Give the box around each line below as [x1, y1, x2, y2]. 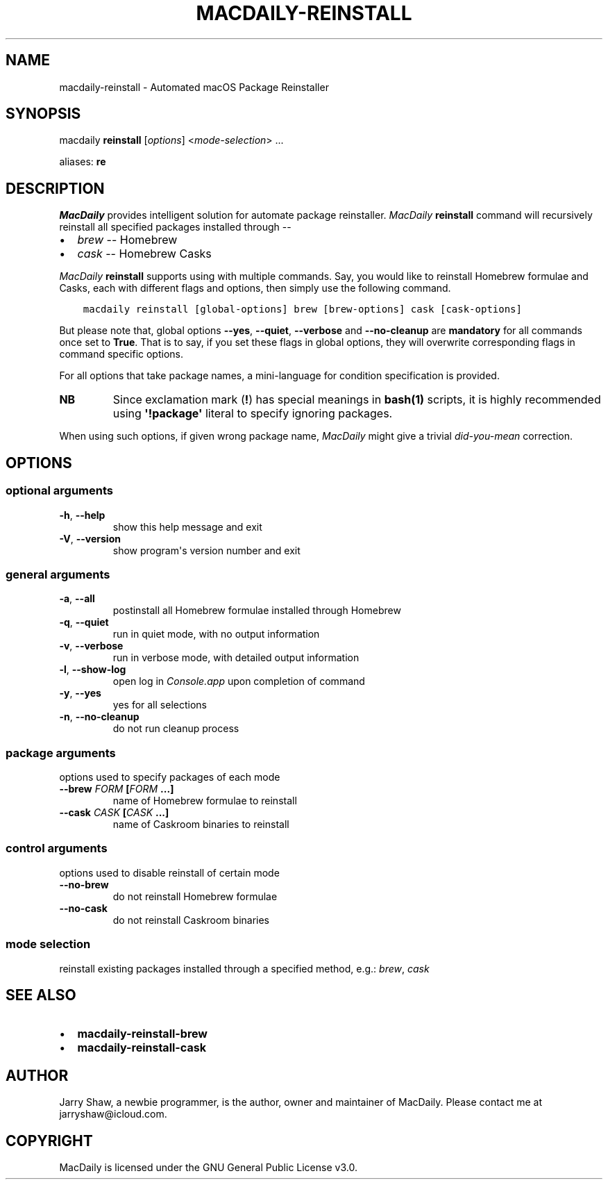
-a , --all [59, 592, 95, 605]
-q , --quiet [59, 616, 109, 629]
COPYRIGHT [6, 1132, 93, 1150]
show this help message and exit [112, 520, 262, 533]
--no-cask [59, 902, 108, 914]
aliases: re [59, 156, 106, 168]
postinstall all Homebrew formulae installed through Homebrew [112, 604, 401, 617]
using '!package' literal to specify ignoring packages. [112, 406, 393, 421]
